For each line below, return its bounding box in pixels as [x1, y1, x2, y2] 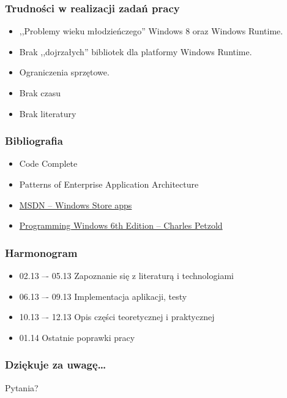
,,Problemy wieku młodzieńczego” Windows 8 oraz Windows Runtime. [19, 25, 283, 37]
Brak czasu [19, 86, 61, 99]
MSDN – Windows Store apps [19, 198, 132, 211]
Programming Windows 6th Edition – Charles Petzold [19, 219, 223, 232]
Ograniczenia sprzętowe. [19, 66, 110, 78]
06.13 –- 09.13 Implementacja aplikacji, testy [19, 289, 187, 302]
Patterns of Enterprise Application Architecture [19, 178, 199, 190]
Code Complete [19, 157, 78, 170]
